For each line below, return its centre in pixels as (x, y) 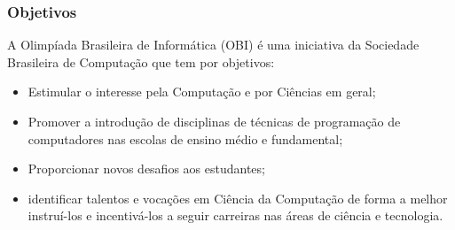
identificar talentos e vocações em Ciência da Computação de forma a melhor (238, 198)
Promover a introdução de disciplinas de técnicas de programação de (214, 121)
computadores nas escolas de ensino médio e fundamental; (185, 138)
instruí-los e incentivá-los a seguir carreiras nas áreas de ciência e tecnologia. (235, 215)
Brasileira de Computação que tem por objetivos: (141, 61)
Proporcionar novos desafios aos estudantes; (146, 169)
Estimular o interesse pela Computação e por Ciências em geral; (202, 92)
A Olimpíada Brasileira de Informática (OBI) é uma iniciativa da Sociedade (213, 45)
